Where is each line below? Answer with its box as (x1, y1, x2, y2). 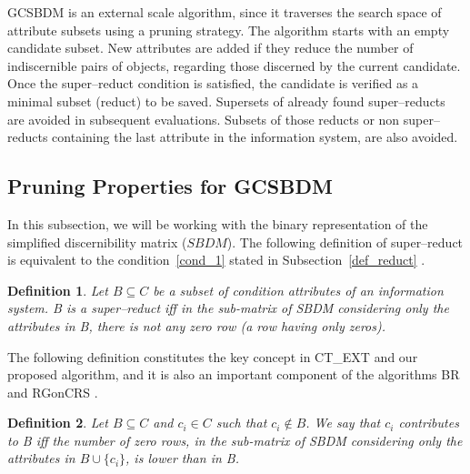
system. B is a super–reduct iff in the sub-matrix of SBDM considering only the (7, 298, 449, 318)
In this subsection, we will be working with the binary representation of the (7, 214, 428, 233)
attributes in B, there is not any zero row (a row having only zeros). (7, 316, 386, 335)
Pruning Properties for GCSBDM (7, 172, 333, 200)
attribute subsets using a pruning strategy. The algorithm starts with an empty (7, 20, 450, 39)
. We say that (305, 413, 381, 432)
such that (215, 413, 267, 432)
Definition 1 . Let (7, 280, 108, 299)
